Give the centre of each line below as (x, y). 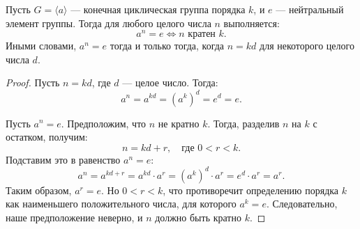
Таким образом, (39, 190)
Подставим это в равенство (63, 159)
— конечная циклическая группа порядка (158, 9)
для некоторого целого (307, 46)
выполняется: (252, 23)
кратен (202, 34)
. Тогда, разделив (243, 123)
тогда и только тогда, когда (167, 46)
